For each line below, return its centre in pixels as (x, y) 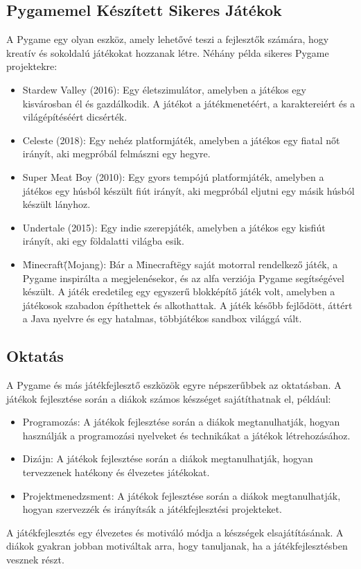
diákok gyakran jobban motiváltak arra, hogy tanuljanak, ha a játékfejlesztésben (177, 546)
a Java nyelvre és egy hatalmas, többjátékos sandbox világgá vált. (162, 318)
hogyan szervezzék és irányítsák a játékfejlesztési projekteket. (152, 509)
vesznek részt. (35, 560)
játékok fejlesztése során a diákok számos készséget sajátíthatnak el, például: (169, 398)
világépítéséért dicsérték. (75, 117)
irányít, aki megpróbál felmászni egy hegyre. (116, 154)
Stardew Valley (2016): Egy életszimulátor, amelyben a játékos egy (164, 89)
